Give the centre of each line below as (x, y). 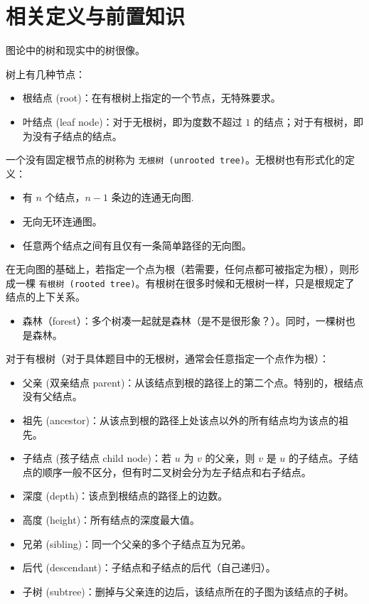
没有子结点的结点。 (77, 135)
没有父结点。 (52, 396)
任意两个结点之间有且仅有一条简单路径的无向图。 (137, 245)
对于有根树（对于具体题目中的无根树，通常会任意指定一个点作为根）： (167, 358)
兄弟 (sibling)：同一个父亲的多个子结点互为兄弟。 (137, 543)
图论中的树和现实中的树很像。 (75, 50)
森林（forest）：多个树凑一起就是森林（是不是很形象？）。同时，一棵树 (184, 320)
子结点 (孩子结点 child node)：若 (97, 458)
